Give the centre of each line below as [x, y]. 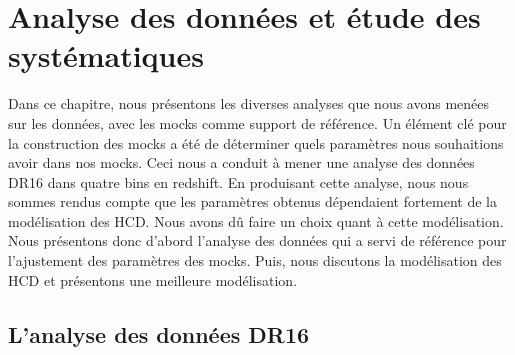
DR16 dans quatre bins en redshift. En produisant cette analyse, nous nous [238, 181]
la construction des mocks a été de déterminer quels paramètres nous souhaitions [256, 142]
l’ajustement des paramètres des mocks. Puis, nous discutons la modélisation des [255, 260]
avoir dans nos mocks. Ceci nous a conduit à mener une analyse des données [241, 162]
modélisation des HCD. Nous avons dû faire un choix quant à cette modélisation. [256, 220]
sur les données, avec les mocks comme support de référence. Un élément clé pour [257, 122]
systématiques [106, 55]
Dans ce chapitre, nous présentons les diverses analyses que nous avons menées [249, 103]
